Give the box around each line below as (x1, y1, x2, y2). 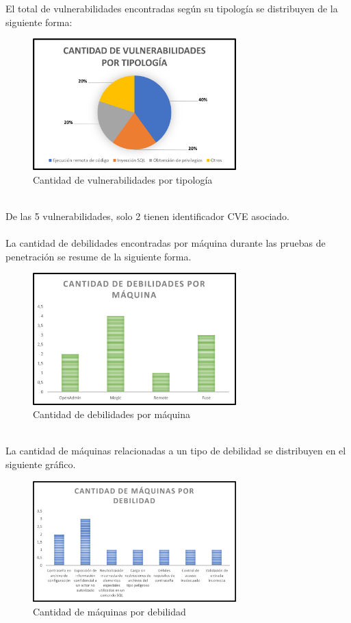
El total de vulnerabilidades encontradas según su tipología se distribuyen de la (5, 1, 338, 15)
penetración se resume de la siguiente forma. (5, 249, 192, 263)
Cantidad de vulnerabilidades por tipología (33, 172, 213, 186)
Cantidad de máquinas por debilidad (33, 604, 186, 618)
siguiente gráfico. (5, 456, 76, 471)
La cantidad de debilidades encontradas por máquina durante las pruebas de (5, 235, 326, 249)
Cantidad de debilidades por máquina (33, 407, 190, 422)
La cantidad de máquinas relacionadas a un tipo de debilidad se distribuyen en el (5, 443, 346, 458)
